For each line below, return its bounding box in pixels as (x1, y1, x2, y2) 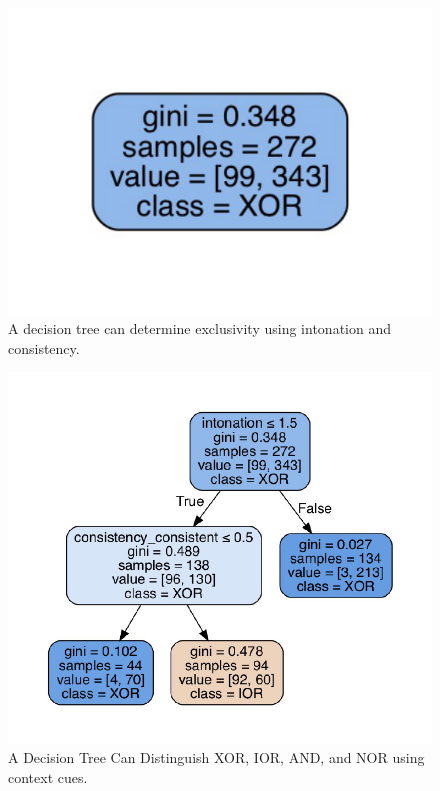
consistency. (8, 337, 80, 358)
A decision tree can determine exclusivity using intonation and (8, 318, 391, 339)
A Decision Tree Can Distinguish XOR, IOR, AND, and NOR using (8, 747, 425, 768)
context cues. (8, 766, 88, 787)
